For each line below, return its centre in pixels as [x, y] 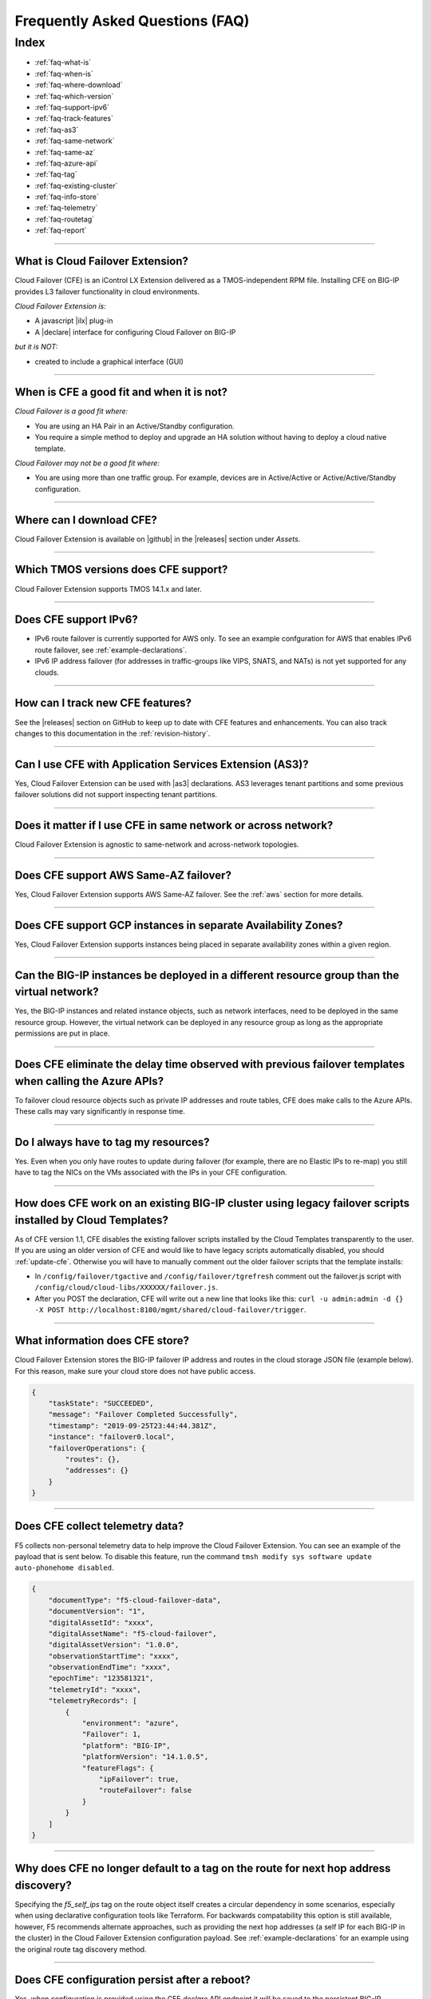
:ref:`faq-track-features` [74, 118]
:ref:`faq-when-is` [64, 74]
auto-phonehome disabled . [64, 1568]
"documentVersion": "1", [97, 1612]
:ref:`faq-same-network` [75, 141]
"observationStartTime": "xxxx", [114, 1656]
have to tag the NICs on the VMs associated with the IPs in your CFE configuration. [151, 1172]
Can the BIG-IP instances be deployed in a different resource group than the [207, 975]
